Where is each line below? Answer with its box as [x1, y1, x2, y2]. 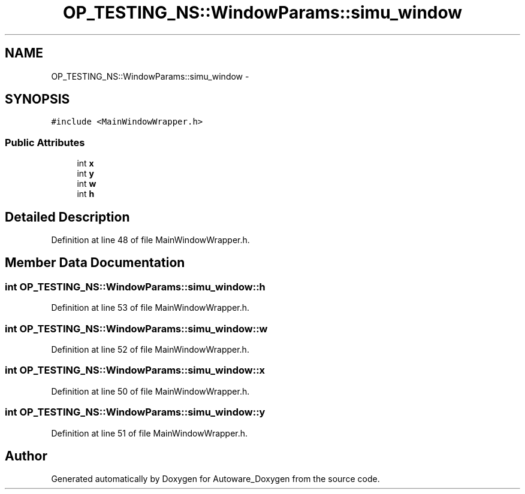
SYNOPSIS [5, 92, 70, 107]
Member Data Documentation [5, 255, 185, 271]
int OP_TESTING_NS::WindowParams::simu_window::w [5, 322, 268, 335]
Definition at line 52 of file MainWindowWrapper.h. [51, 344, 249, 354]
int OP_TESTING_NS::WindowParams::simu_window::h [5, 280, 265, 293]
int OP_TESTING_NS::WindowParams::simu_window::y [5, 406, 265, 419]
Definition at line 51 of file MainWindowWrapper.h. [51, 428, 248, 438]
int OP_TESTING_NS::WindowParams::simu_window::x [5, 364, 265, 377]
